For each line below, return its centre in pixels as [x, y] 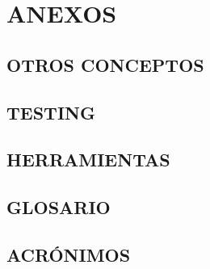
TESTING [51, 112]
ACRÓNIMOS [69, 254]
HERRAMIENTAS [88, 160]
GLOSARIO [59, 207]
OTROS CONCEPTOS [105, 64]
